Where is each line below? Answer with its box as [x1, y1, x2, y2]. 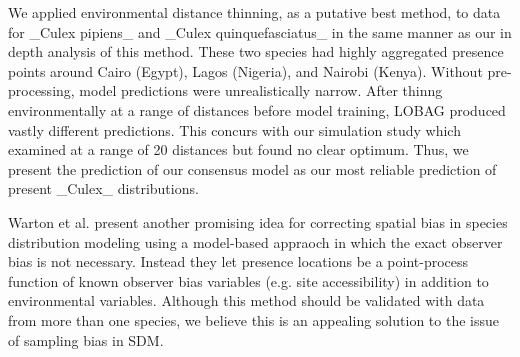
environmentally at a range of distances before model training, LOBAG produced [8, 99, 506, 120]
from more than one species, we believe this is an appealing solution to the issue [8, 309, 499, 330]
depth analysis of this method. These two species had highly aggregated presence [8, 41, 504, 62]
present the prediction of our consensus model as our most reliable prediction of [8, 158, 497, 179]
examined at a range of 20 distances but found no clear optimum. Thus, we [8, 139, 469, 160]
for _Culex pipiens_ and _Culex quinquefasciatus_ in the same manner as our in [8, 21, 512, 42]
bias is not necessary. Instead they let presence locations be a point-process [8, 251, 469, 272]
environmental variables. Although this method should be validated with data [8, 290, 485, 311]
